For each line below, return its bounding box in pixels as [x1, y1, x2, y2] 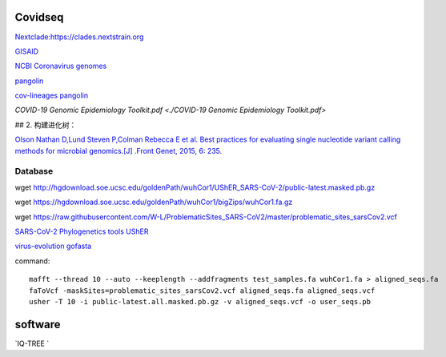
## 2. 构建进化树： [14, 120, 77, 130]
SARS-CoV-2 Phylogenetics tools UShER [14, 227, 149, 236]
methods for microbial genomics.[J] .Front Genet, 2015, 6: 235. [14, 146, 223, 155]
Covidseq [14, 10, 64, 24]
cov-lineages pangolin [14, 90, 89, 100]
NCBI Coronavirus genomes [14, 61, 107, 71]
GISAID [14, 46, 39, 56]
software [14, 317, 61, 331]
